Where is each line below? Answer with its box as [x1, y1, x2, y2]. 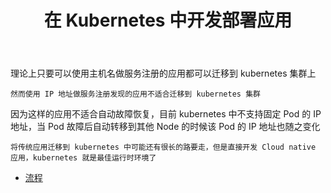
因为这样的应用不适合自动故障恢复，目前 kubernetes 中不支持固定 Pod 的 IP [10, 108, 322, 120]
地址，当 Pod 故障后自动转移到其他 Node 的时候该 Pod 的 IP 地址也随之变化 [10, 121, 321, 133]
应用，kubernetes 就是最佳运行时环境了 [10, 153, 157, 163]
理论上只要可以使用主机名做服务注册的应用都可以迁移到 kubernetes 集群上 [10, 67, 317, 80]
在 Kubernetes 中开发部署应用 [43, 9, 293, 32]
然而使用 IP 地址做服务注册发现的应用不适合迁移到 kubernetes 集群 [10, 89, 261, 100]
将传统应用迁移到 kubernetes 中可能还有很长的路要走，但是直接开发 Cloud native [10, 142, 317, 153]
